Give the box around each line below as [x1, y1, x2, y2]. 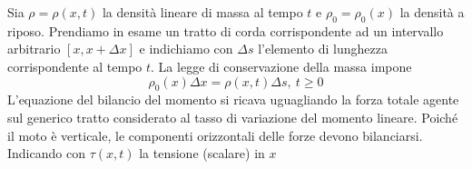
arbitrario [7, 39, 61, 58]
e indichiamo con [139, 39, 233, 58]
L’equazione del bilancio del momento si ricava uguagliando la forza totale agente [7, 90, 459, 109]
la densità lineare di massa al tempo [102, 3, 303, 21]
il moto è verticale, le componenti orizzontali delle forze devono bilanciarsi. [7, 125, 423, 144]
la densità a [399, 3, 465, 21]
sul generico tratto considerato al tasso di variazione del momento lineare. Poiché [7, 107, 458, 126]
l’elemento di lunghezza [258, 39, 388, 58]
